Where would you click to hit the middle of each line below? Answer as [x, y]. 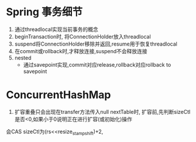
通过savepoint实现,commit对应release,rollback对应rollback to [97, 64]
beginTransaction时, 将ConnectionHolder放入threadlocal [82, 36]
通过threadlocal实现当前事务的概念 [56, 29]
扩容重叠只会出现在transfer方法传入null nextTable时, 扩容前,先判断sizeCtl [102, 112]
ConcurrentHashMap [59, 95]
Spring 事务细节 [44, 12]
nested [23, 58]
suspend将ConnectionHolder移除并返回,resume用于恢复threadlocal [96, 44]
